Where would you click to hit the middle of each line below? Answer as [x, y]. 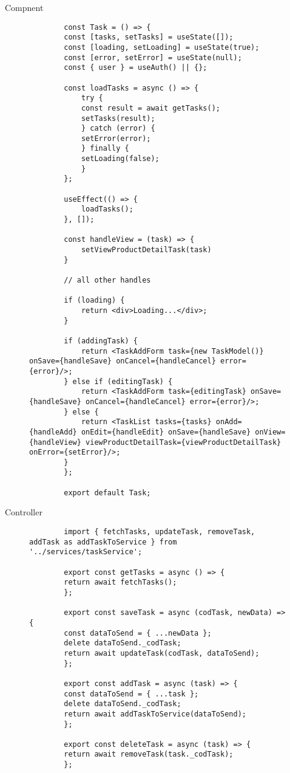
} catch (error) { [118, 129]
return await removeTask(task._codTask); [149, 754]
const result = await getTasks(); [150, 108]
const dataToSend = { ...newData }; [138, 633]
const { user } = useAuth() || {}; [136, 68]
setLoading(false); [120, 159]
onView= [270, 432]
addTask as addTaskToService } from [103, 542]
